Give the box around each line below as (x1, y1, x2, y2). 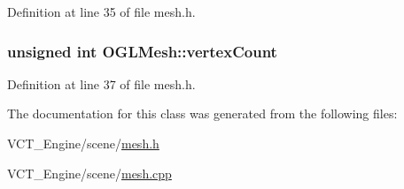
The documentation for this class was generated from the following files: (7, 104, 398, 123)
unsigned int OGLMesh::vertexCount (7, 40, 277, 62)
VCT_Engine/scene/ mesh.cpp (7, 163, 172, 182)
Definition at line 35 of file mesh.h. (7, 3, 196, 20)
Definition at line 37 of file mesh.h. (7, 74, 196, 93)
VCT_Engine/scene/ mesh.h (7, 134, 159, 152)
